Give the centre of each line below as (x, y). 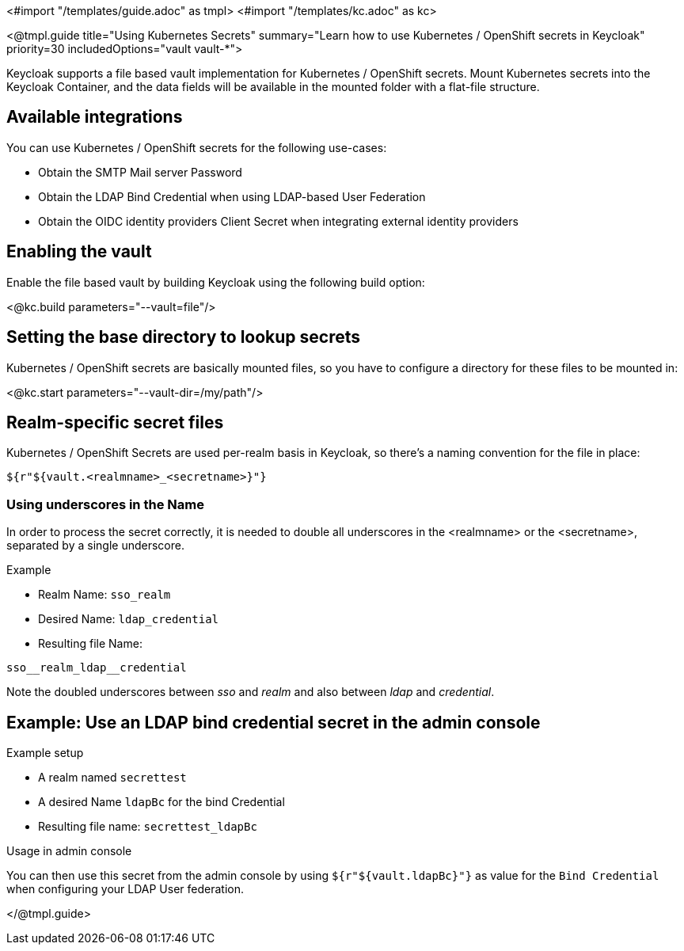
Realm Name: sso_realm (104, 595)
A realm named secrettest (112, 777)
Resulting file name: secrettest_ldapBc (148, 826)
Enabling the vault (79, 252)
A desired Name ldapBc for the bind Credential (161, 801)
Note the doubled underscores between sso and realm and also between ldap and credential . (251, 692)
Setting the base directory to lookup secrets (184, 337)
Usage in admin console (69, 850)
